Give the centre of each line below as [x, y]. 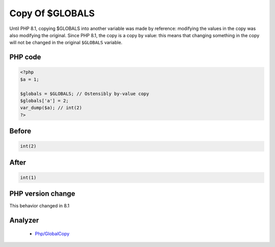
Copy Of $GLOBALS [52, 13]
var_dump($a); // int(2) [51, 108]
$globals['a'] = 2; [44, 101]
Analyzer [24, 220]
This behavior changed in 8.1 [39, 206]
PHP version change [43, 194]
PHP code [25, 57]
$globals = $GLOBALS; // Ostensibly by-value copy [85, 94]
